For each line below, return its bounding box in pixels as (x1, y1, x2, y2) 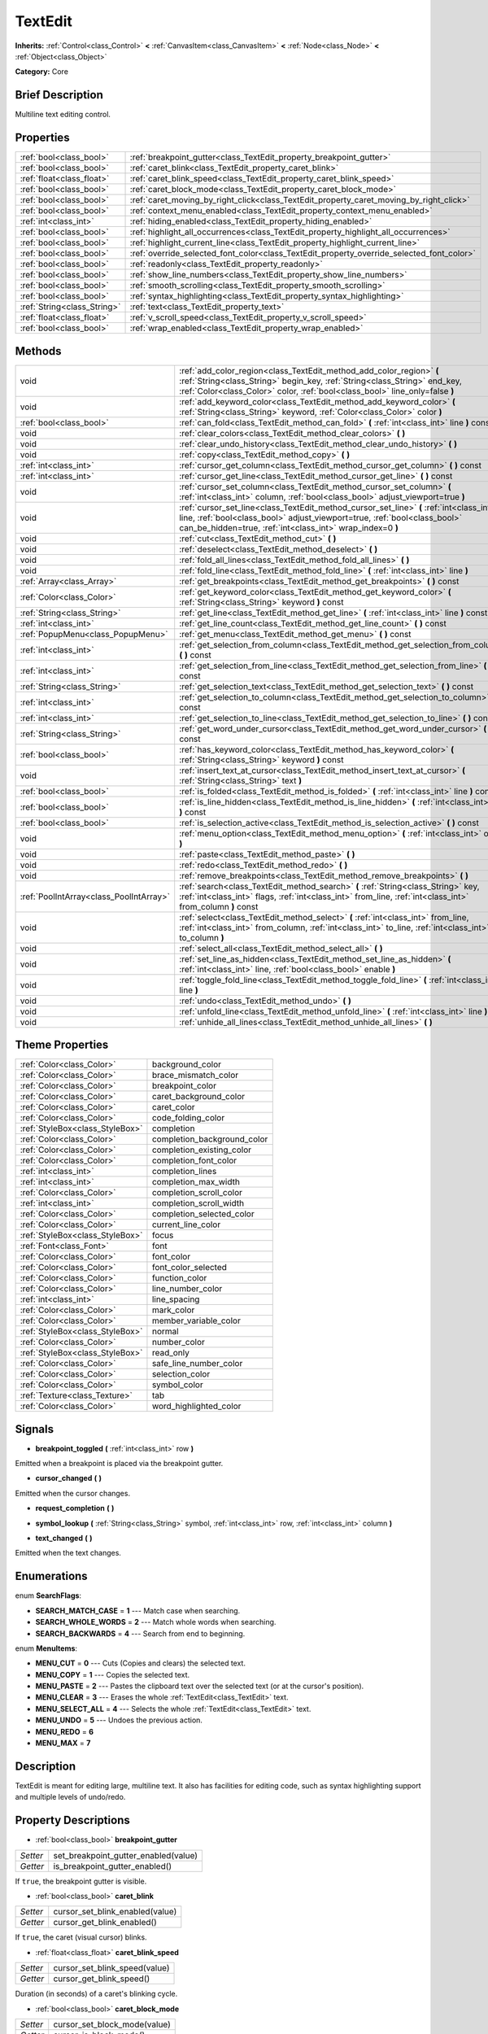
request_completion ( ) (35, 1504, 115, 1513)
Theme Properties (15, 1038, 109, 1052)
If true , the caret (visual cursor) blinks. (15, 1932, 147, 1942)
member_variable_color (151, 1315, 242, 1326)
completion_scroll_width (151, 1198, 245, 1209)
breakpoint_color (151, 1080, 217, 1092)
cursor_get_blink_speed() (53, 1973, 150, 1984)
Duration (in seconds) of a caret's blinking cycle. (15, 1989, 178, 1999)
